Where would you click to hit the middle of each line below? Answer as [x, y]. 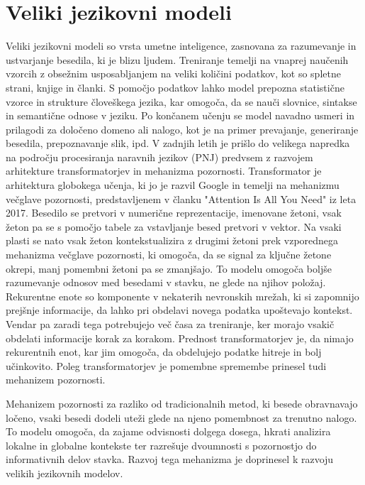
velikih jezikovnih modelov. [64, 473]
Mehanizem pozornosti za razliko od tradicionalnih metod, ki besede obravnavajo [182, 403]
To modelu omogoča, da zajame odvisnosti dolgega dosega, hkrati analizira [168, 431]
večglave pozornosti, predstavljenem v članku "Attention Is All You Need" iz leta [181, 198]
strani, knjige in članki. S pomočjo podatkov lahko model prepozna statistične [175, 87]
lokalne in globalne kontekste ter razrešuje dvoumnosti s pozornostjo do [161, 445]
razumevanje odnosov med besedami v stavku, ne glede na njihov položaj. [166, 282]
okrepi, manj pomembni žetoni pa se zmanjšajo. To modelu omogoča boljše [169, 268]
